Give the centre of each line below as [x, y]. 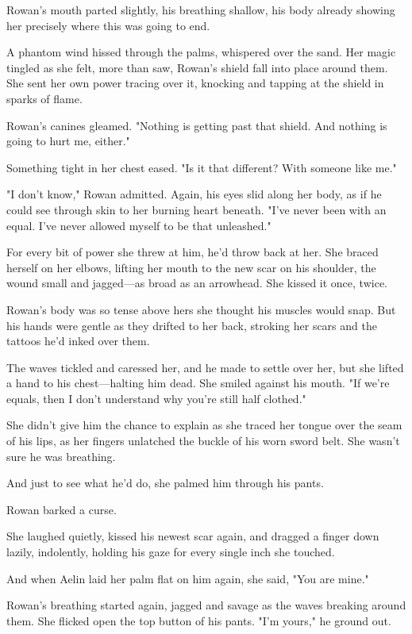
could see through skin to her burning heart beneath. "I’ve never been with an [196, 209]
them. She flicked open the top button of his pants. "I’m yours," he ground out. [199, 620]
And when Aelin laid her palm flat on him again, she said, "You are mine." [188, 578]
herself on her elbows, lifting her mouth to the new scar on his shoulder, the [191, 267]
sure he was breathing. [61, 456]
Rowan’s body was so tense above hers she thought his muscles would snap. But [201, 309]
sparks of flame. [44, 98]
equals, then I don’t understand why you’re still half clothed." [156, 398]
